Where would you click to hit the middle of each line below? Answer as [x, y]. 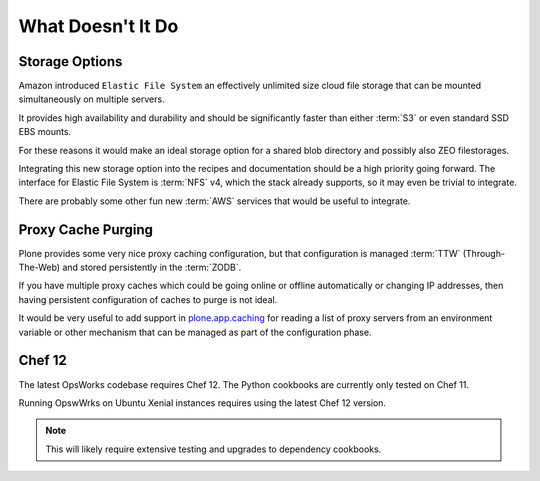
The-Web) [39, 267]
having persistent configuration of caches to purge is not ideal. [148, 299]
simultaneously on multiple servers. [91, 99]
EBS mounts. [45, 132]
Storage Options [70, 61]
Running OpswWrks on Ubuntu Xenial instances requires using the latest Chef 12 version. [202, 402]
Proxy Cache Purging [86, 229]
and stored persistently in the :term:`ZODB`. [151, 267]
